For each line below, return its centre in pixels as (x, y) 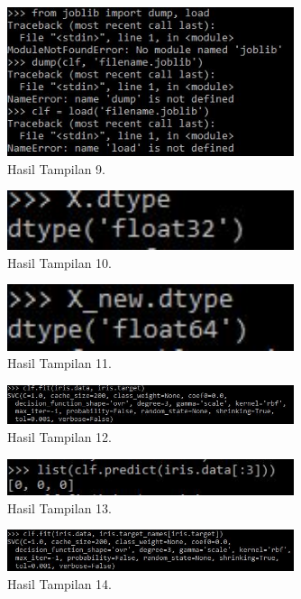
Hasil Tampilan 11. (59, 363)
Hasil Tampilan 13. (59, 507)
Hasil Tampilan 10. (59, 262)
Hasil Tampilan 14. (59, 583)
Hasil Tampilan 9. (56, 168)
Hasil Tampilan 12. (59, 437)
